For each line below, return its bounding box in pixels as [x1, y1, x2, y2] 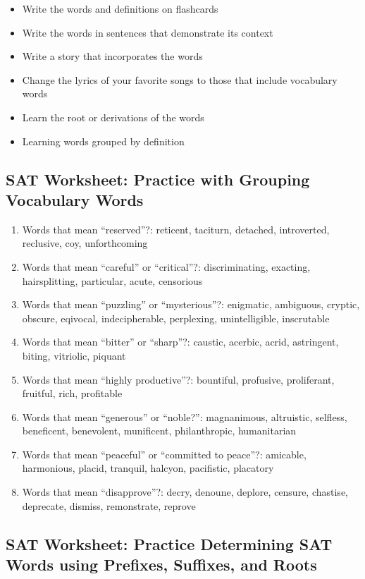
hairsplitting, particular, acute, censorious [22, 273, 203, 288]
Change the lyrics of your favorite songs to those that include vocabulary [22, 72, 338, 87]
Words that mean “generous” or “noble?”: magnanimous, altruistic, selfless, [22, 409, 347, 424]
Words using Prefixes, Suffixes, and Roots [6, 554, 317, 575]
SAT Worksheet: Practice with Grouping [6, 168, 310, 190]
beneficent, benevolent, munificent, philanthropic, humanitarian [22, 423, 297, 438]
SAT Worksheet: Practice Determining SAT [6, 532, 333, 554]
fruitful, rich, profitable [22, 386, 123, 401]
